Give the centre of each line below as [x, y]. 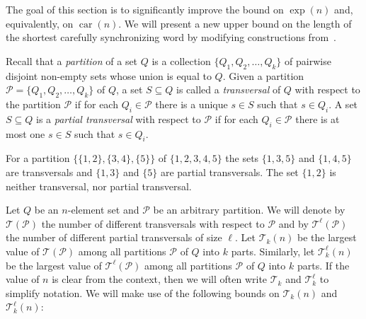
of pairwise [308, 60]
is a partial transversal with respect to [118, 118]
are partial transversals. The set [229, 172]
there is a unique [191, 104]
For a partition [38, 158]
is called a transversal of [229, 89]
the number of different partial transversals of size [114, 237]
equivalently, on [40, 23]
